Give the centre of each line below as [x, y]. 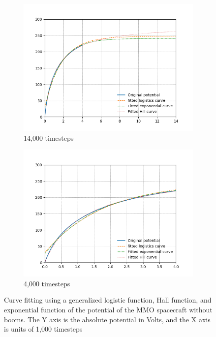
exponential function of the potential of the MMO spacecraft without [108, 309]
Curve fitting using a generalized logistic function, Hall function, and [108, 300]
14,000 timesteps [49, 138]
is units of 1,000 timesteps [43, 329]
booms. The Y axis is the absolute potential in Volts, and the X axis [107, 319]
